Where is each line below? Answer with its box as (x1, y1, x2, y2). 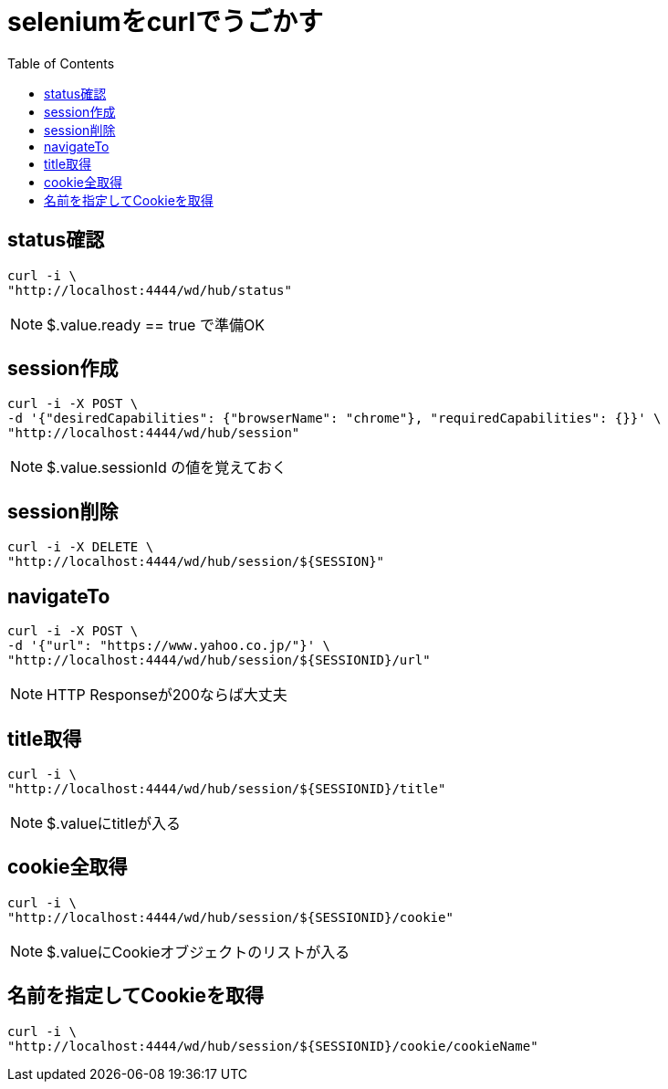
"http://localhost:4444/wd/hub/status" (7, 282, 292, 298)
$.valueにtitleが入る (47, 813, 182, 832)
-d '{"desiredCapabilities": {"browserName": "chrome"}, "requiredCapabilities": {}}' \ (7, 411, 662, 426)
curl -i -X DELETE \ (7, 539, 154, 555)
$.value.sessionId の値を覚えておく (47, 458, 287, 477)
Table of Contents (7, 55, 115, 71)
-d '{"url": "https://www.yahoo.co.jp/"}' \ (7, 638, 331, 654)
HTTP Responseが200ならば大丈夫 (47, 686, 287, 705)
